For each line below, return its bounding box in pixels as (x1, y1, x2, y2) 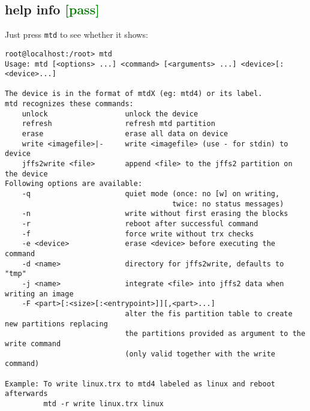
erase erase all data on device (22, 130, 228, 139)
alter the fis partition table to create (125, 309, 293, 318)
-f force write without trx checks (22, 229, 254, 238)
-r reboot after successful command (22, 220, 258, 229)
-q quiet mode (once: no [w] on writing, (22, 190, 280, 199)
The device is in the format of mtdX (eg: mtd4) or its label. (5, 89, 263, 98)
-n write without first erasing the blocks (22, 209, 288, 218)
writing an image (5, 289, 74, 298)
